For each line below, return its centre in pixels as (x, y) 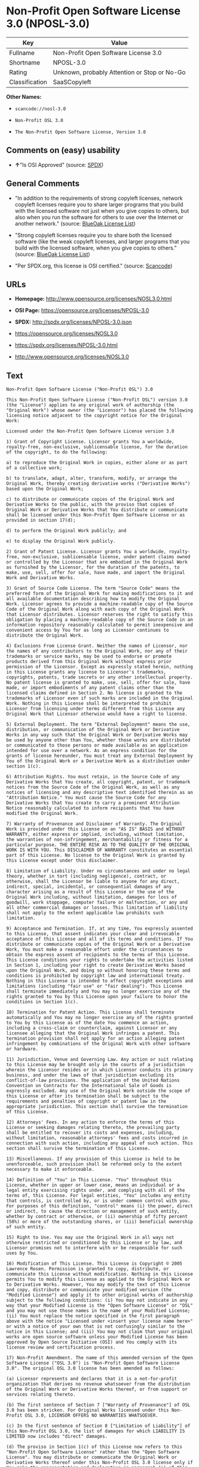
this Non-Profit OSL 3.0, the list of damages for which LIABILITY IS (96, 1431)
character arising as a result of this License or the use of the (90, 892)
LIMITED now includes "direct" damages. (57, 1436)
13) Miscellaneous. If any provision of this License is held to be (93, 1159)
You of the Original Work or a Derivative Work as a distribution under (98, 761)
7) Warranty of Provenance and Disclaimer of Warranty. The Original (94, 824)
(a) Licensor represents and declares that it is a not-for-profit (92, 1379)
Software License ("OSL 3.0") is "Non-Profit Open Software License (93, 1363)
